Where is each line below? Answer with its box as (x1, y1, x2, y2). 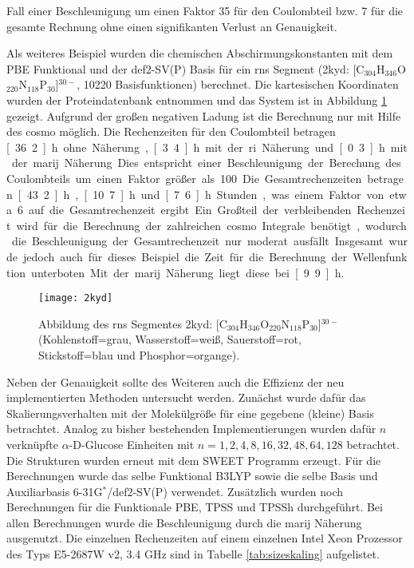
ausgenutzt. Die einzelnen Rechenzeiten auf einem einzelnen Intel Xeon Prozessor (6, 530, 403, 546)
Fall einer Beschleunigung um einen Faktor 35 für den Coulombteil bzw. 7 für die (6, 2, 404, 18)
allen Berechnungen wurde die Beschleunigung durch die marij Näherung (6, 514, 362, 530)
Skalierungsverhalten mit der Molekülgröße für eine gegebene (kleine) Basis (6, 404, 374, 421)
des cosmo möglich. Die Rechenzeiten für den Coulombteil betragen (6, 123, 336, 140)
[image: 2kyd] (38, 292, 113, 304)
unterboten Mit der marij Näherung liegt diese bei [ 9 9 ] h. (31, 264, 345, 280)
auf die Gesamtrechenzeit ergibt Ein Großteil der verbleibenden (28, 201, 352, 218)
